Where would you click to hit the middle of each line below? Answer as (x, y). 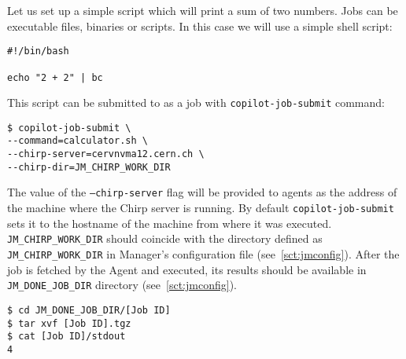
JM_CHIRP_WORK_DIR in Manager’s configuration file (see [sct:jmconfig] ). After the (203, 254)
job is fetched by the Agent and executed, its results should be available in (187, 269)
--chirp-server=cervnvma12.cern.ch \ (106, 154)
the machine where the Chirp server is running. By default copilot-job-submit (201, 208)
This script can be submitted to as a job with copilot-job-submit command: (196, 103)
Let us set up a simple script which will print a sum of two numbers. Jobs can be (203, 10)
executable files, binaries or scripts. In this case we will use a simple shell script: (200, 26)
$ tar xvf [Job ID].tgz (69, 323)
